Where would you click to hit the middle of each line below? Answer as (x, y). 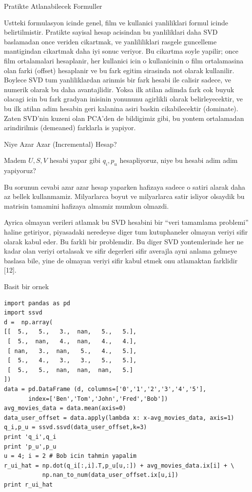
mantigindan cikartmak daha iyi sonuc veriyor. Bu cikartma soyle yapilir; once (121, 51)
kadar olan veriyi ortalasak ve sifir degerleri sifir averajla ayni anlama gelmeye (121, 251)
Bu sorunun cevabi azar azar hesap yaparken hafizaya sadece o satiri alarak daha (125, 187)
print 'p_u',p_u (30, 446)
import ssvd (23, 313)
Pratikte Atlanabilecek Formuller (53, 6)
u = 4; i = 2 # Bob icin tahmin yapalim (70, 456)
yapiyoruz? (20, 170)
